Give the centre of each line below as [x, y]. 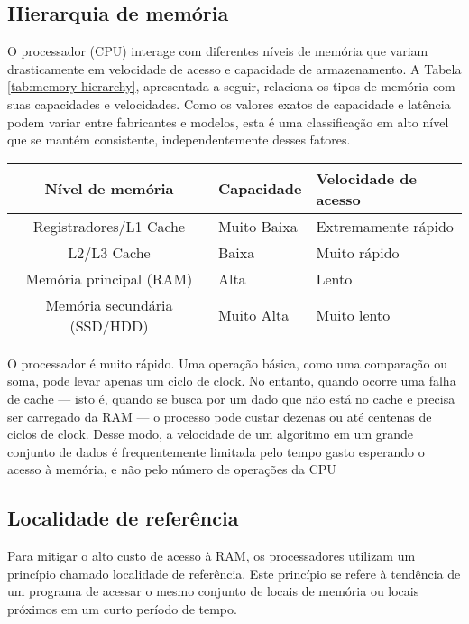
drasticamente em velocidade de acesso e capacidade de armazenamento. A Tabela [234, 68]
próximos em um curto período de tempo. [122, 608]
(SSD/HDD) [109, 325]
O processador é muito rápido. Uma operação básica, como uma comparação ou [228, 363]
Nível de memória [109, 189]
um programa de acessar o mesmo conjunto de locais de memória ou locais [213, 591]
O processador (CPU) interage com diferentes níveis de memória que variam [218, 51]
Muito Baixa [257, 226]
